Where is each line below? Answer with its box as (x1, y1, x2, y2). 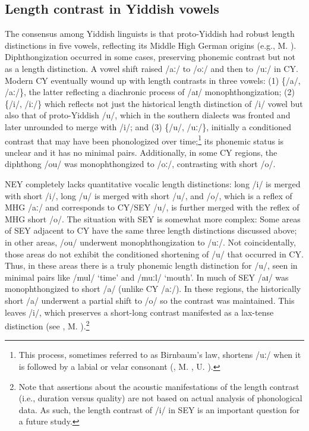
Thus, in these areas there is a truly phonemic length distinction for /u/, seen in (5, 259, 298, 272)
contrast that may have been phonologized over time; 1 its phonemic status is (5, 133, 284, 147)
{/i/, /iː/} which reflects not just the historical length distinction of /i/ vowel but (5, 97, 303, 109)
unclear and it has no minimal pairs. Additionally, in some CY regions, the (5, 146, 278, 158)
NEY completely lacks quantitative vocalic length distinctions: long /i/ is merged (5, 177, 301, 190)
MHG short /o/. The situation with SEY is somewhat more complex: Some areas (5, 212, 301, 225)
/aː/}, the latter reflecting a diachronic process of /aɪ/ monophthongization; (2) (5, 86, 295, 98)
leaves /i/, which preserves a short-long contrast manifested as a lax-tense (5, 306, 274, 318)
